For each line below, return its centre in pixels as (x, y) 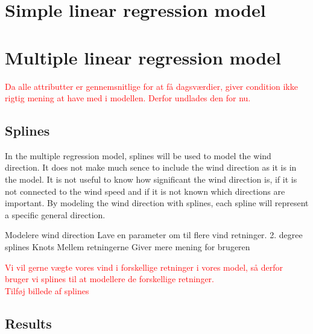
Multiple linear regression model (143, 57)
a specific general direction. (55, 214)
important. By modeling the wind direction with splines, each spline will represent (157, 203)
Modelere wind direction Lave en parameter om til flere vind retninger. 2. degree (154, 235)
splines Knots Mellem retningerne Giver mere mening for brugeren (128, 247)
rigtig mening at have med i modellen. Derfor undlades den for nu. (128, 98)
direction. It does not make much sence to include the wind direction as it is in (151, 167)
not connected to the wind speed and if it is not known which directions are (145, 191)
